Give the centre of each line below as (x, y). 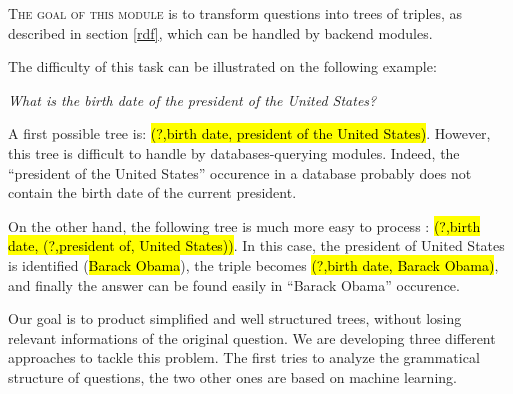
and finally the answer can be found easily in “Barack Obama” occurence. (234, 284)
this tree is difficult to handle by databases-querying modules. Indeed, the (234, 152)
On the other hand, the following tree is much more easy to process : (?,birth (244, 225)
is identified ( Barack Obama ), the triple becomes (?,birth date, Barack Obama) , (253, 264)
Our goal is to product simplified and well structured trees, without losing (235, 318)
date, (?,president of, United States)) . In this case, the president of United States (256, 245)
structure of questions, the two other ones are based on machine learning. (232, 376)
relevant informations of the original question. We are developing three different (252, 337)
